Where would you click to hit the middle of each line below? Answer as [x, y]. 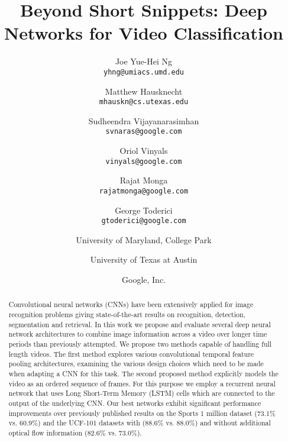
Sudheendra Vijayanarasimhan [144, 120]
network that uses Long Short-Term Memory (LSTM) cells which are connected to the [142, 393]
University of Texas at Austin [144, 259]
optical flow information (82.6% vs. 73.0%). [75, 432]
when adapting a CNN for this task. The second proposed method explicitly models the [143, 373]
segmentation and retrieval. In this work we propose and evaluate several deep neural [140, 324]
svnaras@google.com [144, 132]
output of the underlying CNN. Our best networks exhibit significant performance [135, 403]
